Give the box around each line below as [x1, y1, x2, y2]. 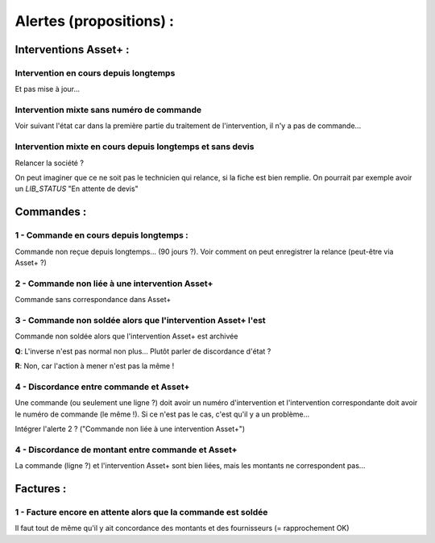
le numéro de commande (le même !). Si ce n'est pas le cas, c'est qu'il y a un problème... [14, 409, 310, 419]
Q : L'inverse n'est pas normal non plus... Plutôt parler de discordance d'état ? [14, 346, 271, 356]
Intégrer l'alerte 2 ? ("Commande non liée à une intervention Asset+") [14, 424, 246, 433]
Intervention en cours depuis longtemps [14, 67, 176, 78]
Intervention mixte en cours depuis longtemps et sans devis [14, 141, 255, 152]
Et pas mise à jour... [14, 85, 81, 94]
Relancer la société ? [14, 158, 85, 168]
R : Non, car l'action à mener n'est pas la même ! [14, 361, 175, 371]
